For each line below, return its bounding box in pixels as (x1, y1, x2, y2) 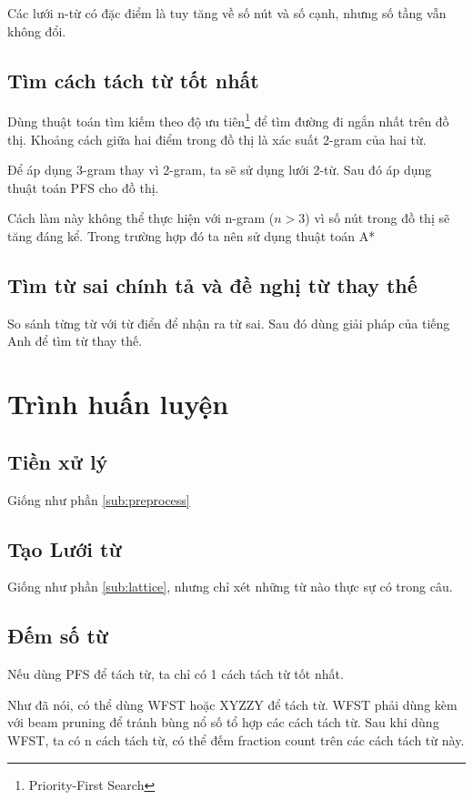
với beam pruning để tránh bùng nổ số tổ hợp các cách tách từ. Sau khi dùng (7, 713, 439, 732)
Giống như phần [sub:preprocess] (7, 490, 190, 509)
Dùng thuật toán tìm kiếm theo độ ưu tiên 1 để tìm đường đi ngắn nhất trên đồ (7, 109, 449, 131)
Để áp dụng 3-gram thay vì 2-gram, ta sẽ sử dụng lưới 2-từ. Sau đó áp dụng (7, 160, 432, 179)
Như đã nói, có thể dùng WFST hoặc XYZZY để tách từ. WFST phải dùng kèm (7, 694, 458, 714)
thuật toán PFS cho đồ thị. (7, 177, 159, 197)
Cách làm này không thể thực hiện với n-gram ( (7, 208, 275, 228)
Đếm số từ (7, 622, 108, 650)
